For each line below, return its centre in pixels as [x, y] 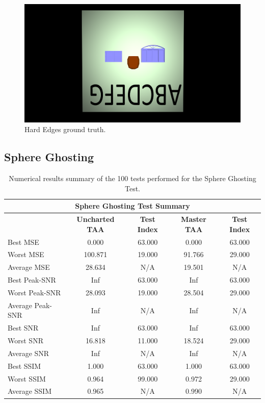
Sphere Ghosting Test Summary [132, 206]
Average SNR [29, 353]
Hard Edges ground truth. [65, 129]
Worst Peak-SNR [34, 292]
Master [194, 219]
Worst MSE [26, 254]
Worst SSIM [27, 378]
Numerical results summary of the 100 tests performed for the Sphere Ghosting [132, 178]
